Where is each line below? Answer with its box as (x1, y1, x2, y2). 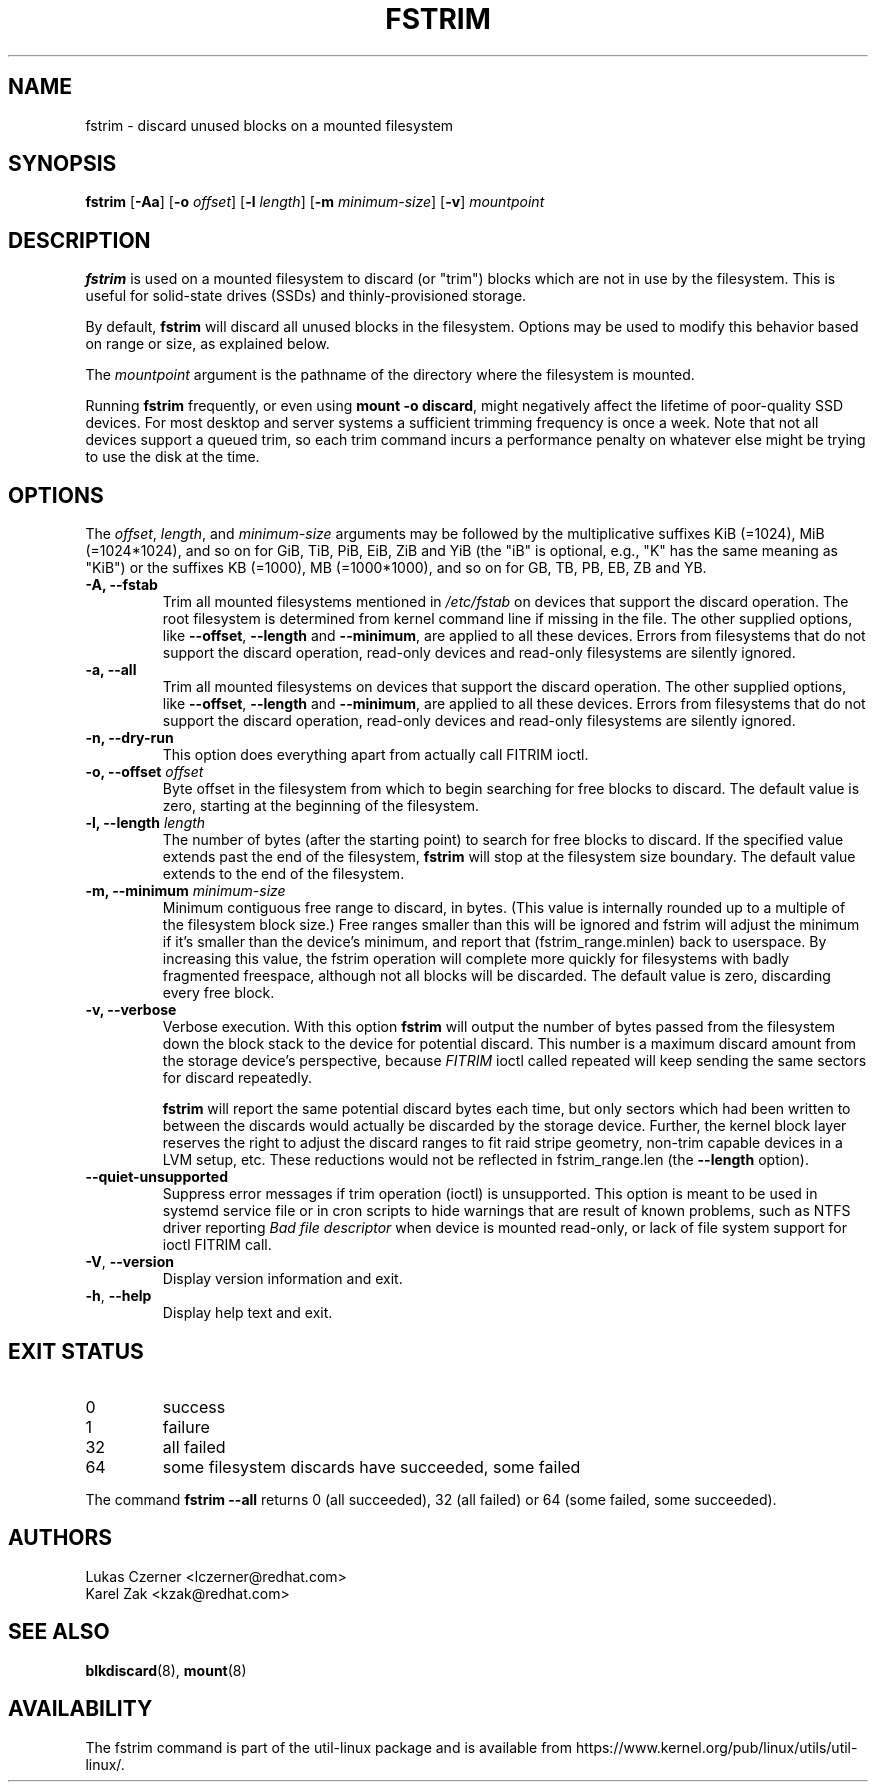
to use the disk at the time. (85, 448, 260, 466)
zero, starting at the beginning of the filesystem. (162, 797, 479, 815)
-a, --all (85, 661, 137, 679)
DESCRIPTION (8, 227, 151, 253)
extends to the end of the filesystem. (162, 865, 405, 883)
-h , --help (85, 1287, 152, 1305)
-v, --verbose (85, 1001, 177, 1019)
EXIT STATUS (8, 1338, 144, 1364)
